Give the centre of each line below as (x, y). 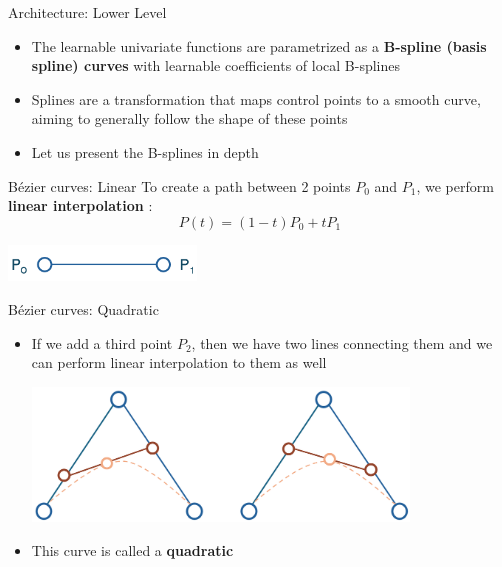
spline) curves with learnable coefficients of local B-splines (215, 65)
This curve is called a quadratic (132, 549)
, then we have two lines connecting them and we (342, 342)
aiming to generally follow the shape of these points (189, 118)
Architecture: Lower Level (87, 12)
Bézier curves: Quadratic (83, 309)
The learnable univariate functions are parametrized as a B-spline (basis (259, 45)
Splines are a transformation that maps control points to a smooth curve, (256, 98)
